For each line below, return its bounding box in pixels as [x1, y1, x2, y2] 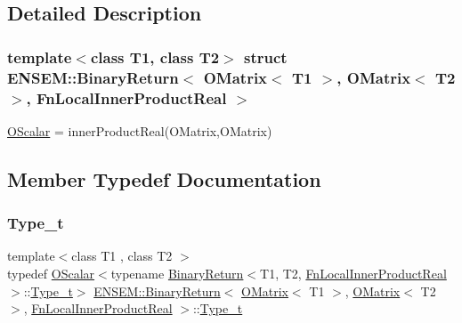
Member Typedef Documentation [7, 165, 321, 192]
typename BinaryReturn [110, 264, 244, 283]
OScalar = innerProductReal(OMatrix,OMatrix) [7, 121, 272, 140]
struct [244, 45, 288, 68]
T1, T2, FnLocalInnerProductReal [260, 264, 447, 283]
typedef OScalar [7, 264, 95, 283]
